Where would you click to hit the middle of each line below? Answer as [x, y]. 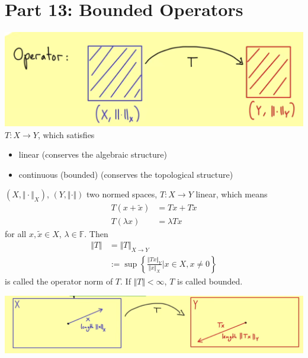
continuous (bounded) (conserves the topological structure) [126, 174]
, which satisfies [66, 134]
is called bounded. [210, 281]
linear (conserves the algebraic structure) [93, 154]
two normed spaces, [122, 194]
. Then [96, 233]
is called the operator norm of [59, 281]
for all [16, 233]
